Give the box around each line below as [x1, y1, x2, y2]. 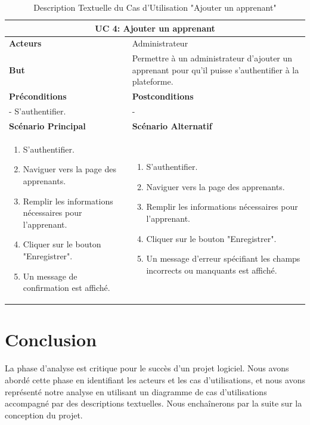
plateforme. [132, 75, 173, 88]
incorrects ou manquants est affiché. [146, 263, 277, 276]
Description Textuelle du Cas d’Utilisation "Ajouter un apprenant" [33, 1, 277, 13]
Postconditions [132, 90, 194, 103]
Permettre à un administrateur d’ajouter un [132, 52, 293, 64]
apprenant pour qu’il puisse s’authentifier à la [132, 63, 299, 76]
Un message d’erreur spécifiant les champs [146, 252, 300, 265]
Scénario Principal [9, 120, 86, 132]
